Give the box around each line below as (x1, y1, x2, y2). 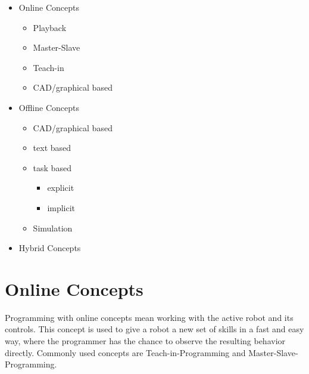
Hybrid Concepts (18, 242, 81, 254)
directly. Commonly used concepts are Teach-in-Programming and (5, 346, 246, 358)
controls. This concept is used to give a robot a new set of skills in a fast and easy (5, 323, 304, 335)
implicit (47, 201, 76, 214)
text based (33, 141, 71, 154)
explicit (47, 181, 74, 194)
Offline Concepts (18, 101, 79, 113)
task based (33, 161, 71, 174)
